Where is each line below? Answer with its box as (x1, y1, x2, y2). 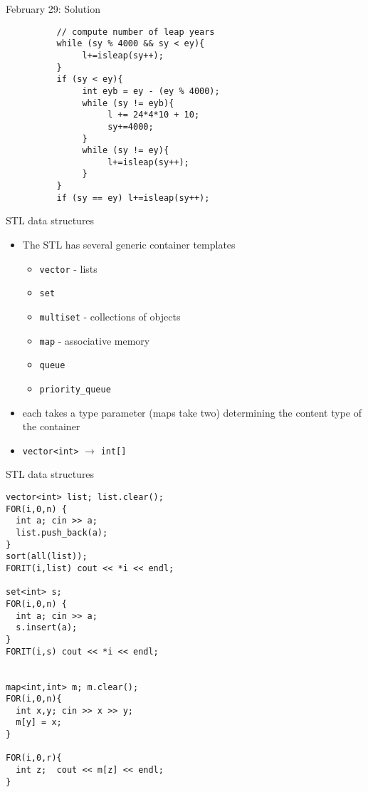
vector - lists (39, 261, 98, 276)
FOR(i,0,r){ (6, 753, 62, 764)
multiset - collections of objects (39, 308, 181, 323)
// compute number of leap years (56, 26, 215, 37)
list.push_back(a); (16, 527, 108, 538)
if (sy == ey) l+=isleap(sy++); (56, 192, 210, 203)
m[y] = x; (16, 717, 62, 728)
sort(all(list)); (6, 551, 88, 562)
